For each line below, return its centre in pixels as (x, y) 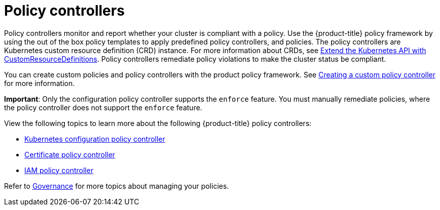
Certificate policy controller (70, 154)
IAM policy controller (59, 170)
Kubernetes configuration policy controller (95, 139)
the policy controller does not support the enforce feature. (103, 107)
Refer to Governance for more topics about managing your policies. (117, 186)
